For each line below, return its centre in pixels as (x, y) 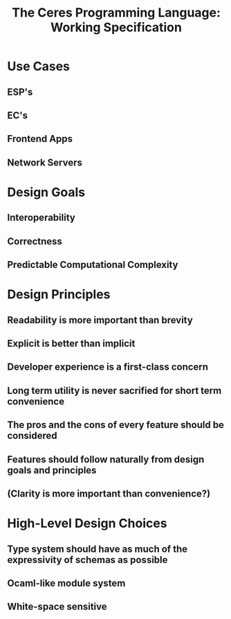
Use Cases (39, 66)
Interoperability (41, 218)
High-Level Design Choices (87, 523)
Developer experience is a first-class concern (108, 367)
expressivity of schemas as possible (87, 560)
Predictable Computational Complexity (93, 265)
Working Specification (116, 27)
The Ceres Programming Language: (116, 13)
